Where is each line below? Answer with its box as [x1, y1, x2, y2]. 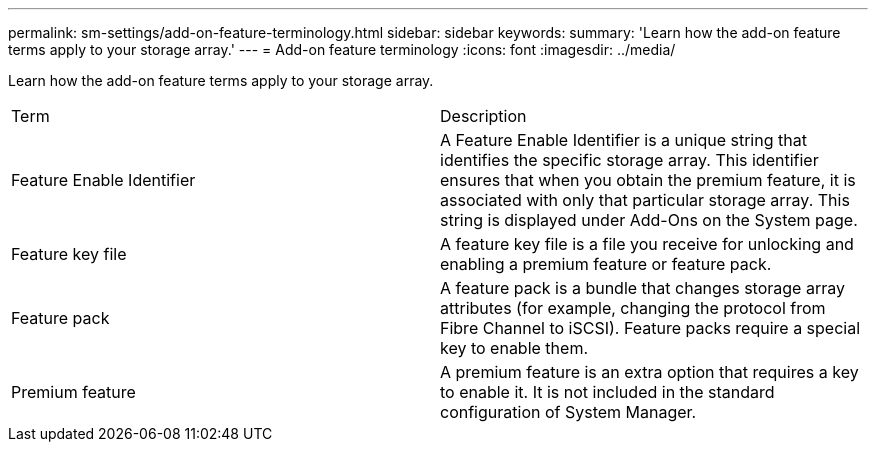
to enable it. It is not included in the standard [440, 382, 775, 402]
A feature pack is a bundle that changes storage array [440, 278, 845, 298]
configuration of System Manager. [440, 402, 697, 422]
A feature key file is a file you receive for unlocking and [440, 234, 854, 254]
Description [440, 106, 527, 126]
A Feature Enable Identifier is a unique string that [440, 130, 807, 150]
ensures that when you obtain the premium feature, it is [440, 170, 856, 190]
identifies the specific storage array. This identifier [440, 150, 819, 170]
